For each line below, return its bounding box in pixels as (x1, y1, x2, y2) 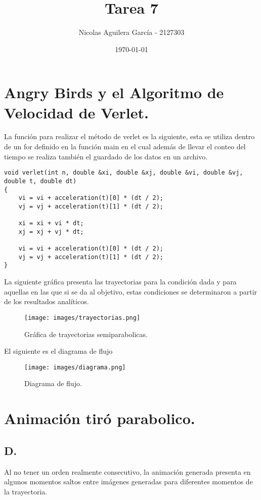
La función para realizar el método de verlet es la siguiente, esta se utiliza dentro (4, 131, 255, 142)
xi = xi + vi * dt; (18, 220, 84, 227)
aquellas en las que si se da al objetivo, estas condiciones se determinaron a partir (4, 286, 257, 297)
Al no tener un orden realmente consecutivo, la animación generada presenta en (4, 466, 251, 477)
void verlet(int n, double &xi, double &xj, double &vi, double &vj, (4, 169, 243, 177)
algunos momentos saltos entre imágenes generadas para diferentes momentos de (4, 476, 253, 487)
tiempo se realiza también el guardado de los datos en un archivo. (4, 151, 208, 161)
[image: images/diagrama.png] (24, 363, 126, 371)
